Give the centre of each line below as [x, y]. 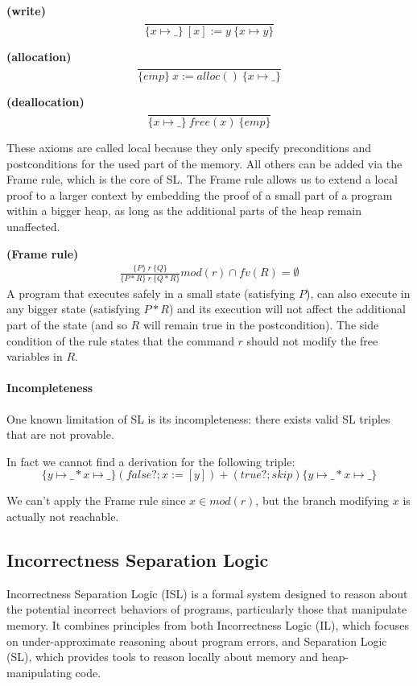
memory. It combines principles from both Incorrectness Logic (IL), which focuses [208, 624]
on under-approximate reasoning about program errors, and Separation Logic [197, 641]
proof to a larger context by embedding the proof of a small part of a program [200, 194]
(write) [26, 10]
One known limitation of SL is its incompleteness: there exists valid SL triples [198, 418]
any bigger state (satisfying [73, 309]
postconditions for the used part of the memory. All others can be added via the [204, 163]
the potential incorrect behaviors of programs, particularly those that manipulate [207, 609]
